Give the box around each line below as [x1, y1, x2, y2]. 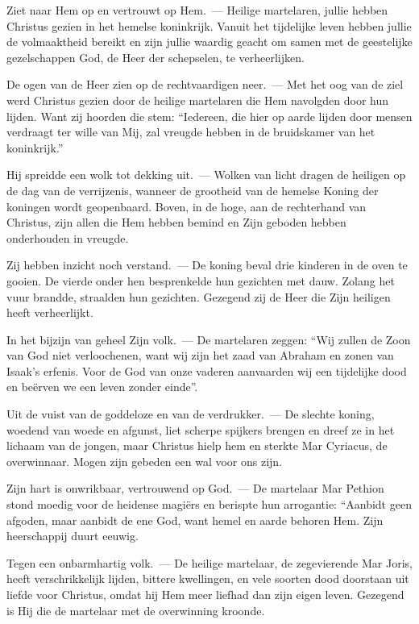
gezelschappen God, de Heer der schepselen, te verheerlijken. [6, 48, 305, 65]
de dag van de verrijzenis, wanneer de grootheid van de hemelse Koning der [6, 181, 379, 198]
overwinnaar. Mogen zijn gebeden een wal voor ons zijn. [6, 452, 283, 469]
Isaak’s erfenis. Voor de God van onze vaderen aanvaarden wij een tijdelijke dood [6, 362, 407, 379]
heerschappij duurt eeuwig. [6, 527, 139, 544]
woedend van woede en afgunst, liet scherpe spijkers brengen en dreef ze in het [6, 421, 395, 438]
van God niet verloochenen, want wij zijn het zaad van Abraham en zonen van [6, 347, 394, 364]
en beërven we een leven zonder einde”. [6, 378, 198, 395]
